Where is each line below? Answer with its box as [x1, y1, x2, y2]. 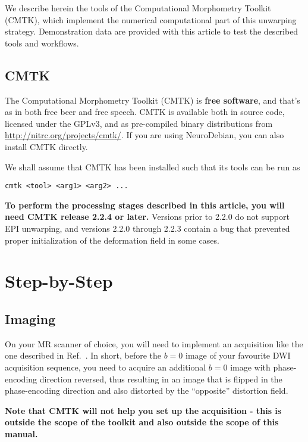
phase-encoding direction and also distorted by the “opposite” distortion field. [5, 384, 288, 397]
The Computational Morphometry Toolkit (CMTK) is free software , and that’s [5, 94, 300, 106]
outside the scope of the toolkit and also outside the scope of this [5, 416, 279, 428]
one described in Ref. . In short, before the [5, 349, 161, 362]
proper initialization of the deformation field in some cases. [5, 234, 219, 246]
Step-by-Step [5, 269, 113, 293]
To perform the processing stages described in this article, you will [5, 198, 285, 211]
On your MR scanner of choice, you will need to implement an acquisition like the [5, 337, 303, 350]
